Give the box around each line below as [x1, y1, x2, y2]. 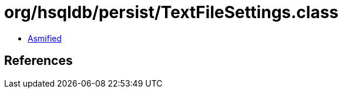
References [4, 53, 73, 68]
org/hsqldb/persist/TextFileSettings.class [4, 2, 339, 22]
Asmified [28, 33, 62, 43]
